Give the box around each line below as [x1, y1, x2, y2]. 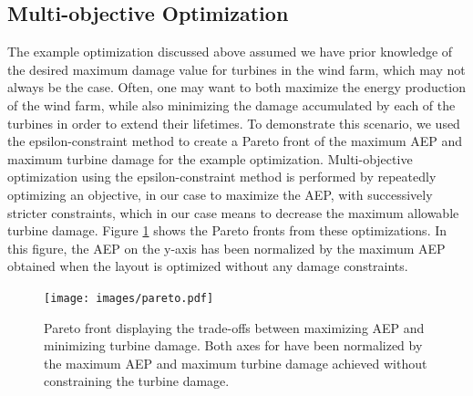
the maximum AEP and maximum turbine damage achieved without [44, 353, 427, 372]
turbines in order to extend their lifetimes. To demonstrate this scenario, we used [7, 113, 460, 132]
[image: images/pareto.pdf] [44, 291, 214, 305]
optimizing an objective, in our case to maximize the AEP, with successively [7, 184, 433, 203]
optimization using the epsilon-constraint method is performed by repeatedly [7, 167, 437, 186]
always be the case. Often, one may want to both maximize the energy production [7, 78, 467, 97]
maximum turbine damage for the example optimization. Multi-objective [7, 149, 413, 168]
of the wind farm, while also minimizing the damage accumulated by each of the [7, 95, 456, 114]
